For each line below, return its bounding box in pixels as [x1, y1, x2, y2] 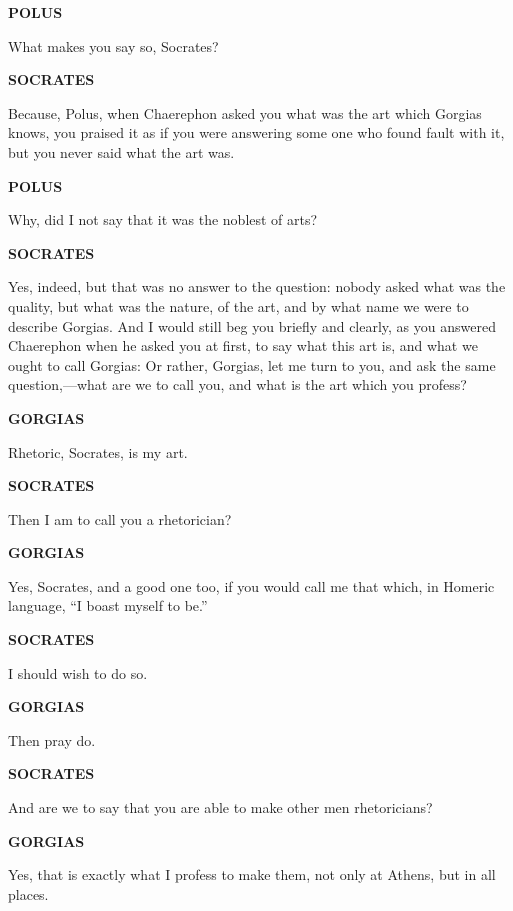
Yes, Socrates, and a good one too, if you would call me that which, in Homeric [8, 575, 495, 596]
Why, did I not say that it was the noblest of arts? [8, 209, 318, 230]
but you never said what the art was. [8, 141, 235, 162]
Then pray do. [8, 729, 96, 750]
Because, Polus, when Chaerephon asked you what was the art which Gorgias [8, 102, 482, 123]
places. [8, 883, 49, 904]
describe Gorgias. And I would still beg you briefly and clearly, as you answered [8, 315, 496, 336]
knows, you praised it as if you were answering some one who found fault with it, [8, 122, 505, 143]
